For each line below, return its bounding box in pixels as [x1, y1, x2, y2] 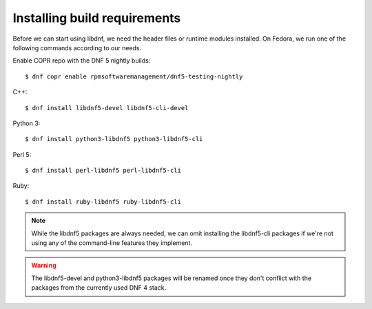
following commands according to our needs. [12, 43, 141, 52]
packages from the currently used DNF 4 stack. [31, 284, 167, 292]
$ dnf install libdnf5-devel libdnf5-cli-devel [25, 104, 189, 111]
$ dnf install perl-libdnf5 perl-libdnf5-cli [25, 167, 182, 175]
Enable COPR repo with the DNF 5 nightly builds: [12, 56, 151, 65]
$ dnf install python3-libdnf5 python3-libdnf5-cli [25, 135, 203, 143]
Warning [31, 262, 56, 270]
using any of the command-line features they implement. [31, 239, 193, 247]
